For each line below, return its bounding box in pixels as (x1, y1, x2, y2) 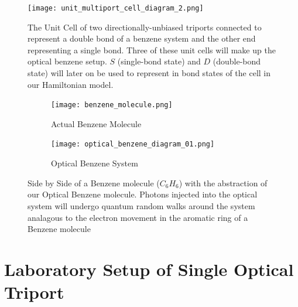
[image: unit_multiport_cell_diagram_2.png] (28, 4, 204, 12)
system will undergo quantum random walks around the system (28, 199, 255, 212)
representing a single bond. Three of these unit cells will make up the (28, 43, 276, 56)
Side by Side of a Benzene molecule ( (28, 176, 160, 189)
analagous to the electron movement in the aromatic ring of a (28, 211, 248, 223)
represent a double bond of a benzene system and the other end (28, 32, 256, 45)
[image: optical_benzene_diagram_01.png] (51, 140, 215, 149)
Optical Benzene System (51, 157, 138, 169)
